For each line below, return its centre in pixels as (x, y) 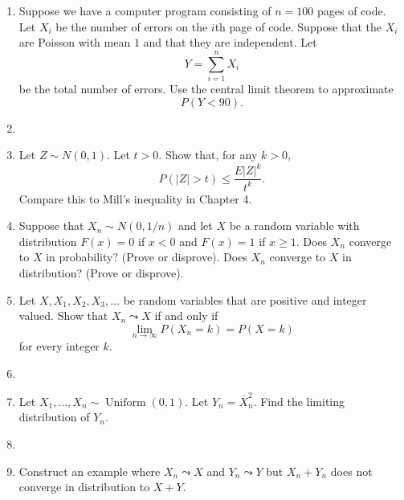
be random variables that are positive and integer (245, 299)
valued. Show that (63, 316)
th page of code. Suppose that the (298, 26)
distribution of (54, 417)
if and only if (186, 316)
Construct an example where (90, 471)
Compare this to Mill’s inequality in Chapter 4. (135, 198)
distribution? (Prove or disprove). (101, 272)
